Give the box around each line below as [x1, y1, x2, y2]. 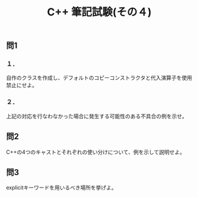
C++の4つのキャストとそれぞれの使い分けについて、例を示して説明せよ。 [6, 148, 185, 156]
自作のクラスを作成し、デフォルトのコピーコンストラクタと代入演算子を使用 [6, 75, 192, 82]
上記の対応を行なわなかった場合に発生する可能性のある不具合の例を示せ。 [6, 112, 187, 120]
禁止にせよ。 [6, 82, 37, 89]
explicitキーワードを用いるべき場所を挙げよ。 [6, 184, 117, 191]
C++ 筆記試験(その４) [47, 5, 152, 19]
